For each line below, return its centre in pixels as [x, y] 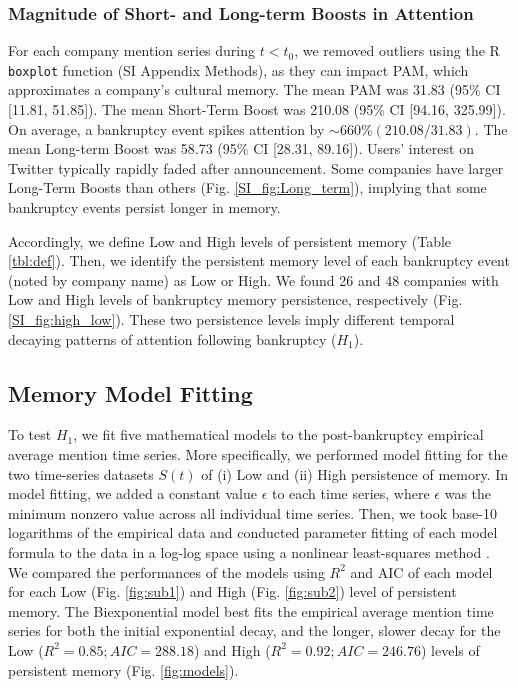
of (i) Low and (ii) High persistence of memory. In [355, 473]
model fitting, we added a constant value [132, 493]
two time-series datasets [81, 473]
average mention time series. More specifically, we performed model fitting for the [258, 453]
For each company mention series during [132, 50]
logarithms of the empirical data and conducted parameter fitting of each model [253, 532]
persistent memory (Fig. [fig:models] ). [123, 669]
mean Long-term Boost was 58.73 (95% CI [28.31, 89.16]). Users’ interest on [241, 148]
